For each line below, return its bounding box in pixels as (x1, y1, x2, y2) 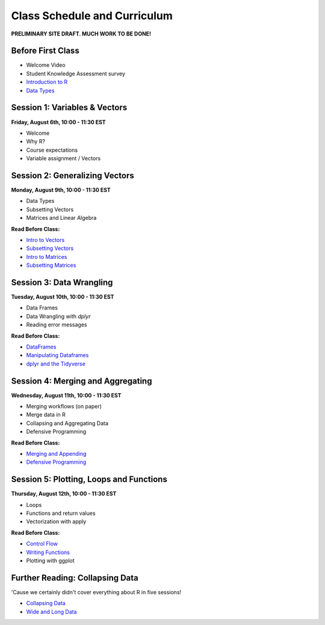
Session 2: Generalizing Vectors (11, 170, 135, 181)
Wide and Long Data (26, 608, 78, 615)
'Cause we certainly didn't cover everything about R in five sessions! (11, 588, 182, 595)
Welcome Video (26, 61, 66, 69)
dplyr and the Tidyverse (26, 360, 85, 367)
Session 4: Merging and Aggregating (11, 376, 152, 386)
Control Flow (26, 540, 58, 547)
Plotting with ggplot (26, 557, 75, 564)
